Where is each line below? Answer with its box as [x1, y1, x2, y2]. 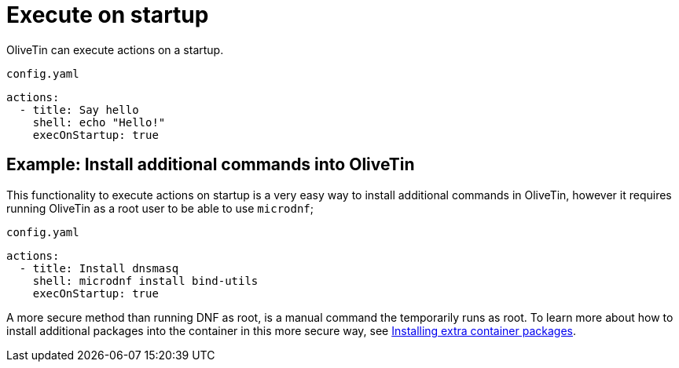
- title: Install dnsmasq [19, 261, 179, 275]
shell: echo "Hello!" [32, 115, 166, 129]
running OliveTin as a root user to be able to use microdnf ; [6, 201, 314, 215]
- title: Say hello [19, 103, 139, 116]
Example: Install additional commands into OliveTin [6, 155, 415, 175]
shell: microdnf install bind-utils [32, 274, 259, 287]
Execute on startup [6, 2, 209, 28]
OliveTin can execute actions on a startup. [6, 42, 224, 56]
